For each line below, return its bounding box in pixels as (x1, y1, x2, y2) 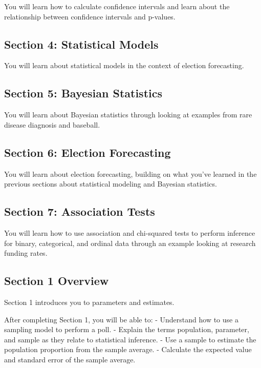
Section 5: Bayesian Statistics (4, 85, 162, 101)
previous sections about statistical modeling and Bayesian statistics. (4, 178, 217, 189)
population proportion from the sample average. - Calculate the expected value (4, 344, 252, 355)
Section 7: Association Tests (4, 203, 155, 219)
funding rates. (4, 248, 48, 258)
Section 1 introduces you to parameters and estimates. (4, 296, 175, 307)
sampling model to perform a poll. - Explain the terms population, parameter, (4, 324, 249, 335)
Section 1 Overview (4, 273, 109, 289)
